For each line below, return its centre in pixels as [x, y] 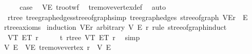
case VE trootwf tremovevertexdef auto [93, 7]
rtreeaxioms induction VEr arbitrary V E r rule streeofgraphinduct [115, 27]
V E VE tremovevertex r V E [57, 47]
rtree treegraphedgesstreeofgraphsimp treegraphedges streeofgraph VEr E [128, 17]
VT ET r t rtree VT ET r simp [74, 37]
